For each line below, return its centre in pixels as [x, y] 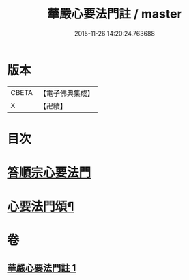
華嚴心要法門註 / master [115, 14]
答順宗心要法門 [49, 173]
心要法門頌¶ [41, 207]
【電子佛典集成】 [67, 93]
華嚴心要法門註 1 [42, 268]
